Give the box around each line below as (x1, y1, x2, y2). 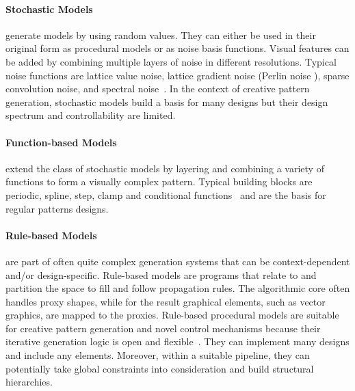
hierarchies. (5, 375, 53, 389)
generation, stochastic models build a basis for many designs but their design (5, 94, 328, 109)
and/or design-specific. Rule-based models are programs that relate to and (5, 267, 317, 282)
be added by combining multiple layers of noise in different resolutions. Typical (5, 54, 337, 68)
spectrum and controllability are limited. (5, 108, 176, 122)
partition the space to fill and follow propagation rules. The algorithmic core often (5, 281, 350, 295)
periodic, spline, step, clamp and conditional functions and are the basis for (5, 187, 326, 202)
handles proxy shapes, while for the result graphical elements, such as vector (5, 294, 326, 308)
